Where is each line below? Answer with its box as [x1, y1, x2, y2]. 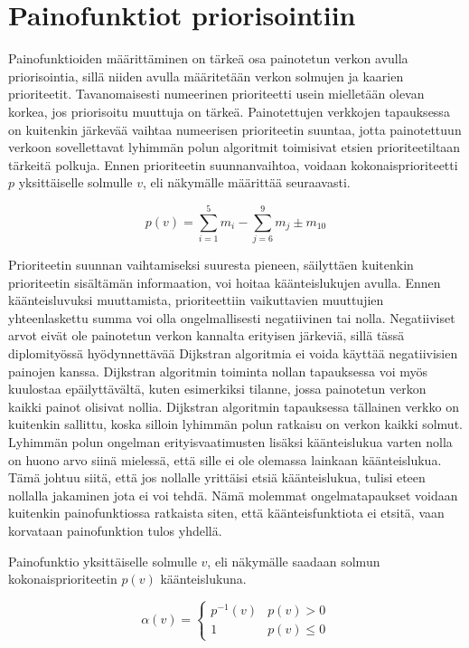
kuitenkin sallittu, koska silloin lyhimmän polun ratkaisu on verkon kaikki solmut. [8, 415, 463, 434]
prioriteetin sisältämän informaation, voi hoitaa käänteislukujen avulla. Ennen [8, 272, 441, 291]
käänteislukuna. [160, 569, 247, 588]
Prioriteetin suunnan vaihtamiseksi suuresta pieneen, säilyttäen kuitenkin [8, 255, 414, 273]
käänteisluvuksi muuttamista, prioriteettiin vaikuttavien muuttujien [8, 291, 384, 310]
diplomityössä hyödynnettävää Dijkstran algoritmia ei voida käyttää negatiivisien [8, 343, 458, 362]
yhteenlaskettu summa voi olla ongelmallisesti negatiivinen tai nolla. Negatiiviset [8, 308, 455, 327]
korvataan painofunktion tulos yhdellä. [8, 520, 222, 539]
